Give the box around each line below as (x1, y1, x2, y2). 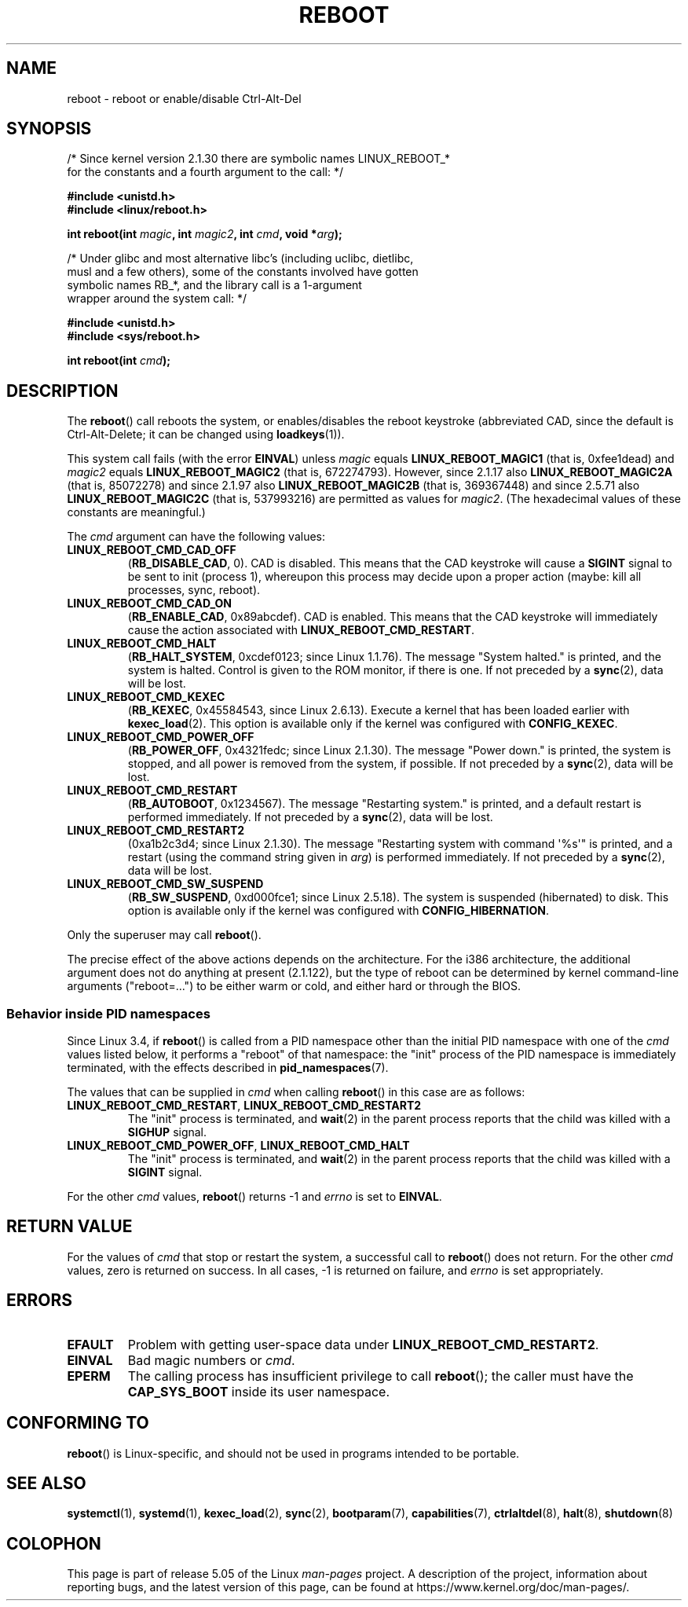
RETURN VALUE (6, 1216, 133, 1237)
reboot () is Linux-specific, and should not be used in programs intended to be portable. (67, 1446, 520, 1460)
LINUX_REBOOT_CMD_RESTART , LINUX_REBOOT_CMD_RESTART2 (67, 1099, 422, 1113)
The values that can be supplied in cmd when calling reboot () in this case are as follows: (67, 1085, 525, 1099)
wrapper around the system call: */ (67, 292, 247, 306)
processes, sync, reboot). (127, 583, 261, 597)
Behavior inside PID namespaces (6, 1005, 210, 1022)
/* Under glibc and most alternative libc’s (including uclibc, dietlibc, (67, 251, 414, 266)
